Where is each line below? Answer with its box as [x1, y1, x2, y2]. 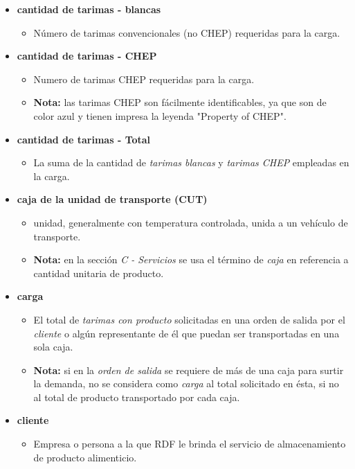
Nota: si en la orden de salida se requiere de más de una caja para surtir [33, 362, 344, 377]
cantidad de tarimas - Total [17, 132, 151, 146]
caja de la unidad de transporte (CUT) [17, 192, 208, 206]
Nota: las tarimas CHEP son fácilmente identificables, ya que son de [33, 95, 327, 109]
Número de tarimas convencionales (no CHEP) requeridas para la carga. [33, 25, 340, 39]
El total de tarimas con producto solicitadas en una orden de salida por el [33, 312, 345, 326]
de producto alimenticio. [33, 450, 137, 464]
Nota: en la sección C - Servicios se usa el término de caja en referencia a [33, 252, 349, 267]
